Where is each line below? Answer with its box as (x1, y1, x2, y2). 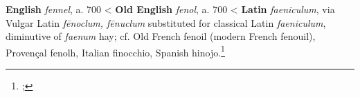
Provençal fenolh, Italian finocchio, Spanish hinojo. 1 (6, 43, 225, 59)
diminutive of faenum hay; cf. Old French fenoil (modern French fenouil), (6, 29, 316, 43)
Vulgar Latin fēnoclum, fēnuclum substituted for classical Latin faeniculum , (6, 15, 326, 30)
